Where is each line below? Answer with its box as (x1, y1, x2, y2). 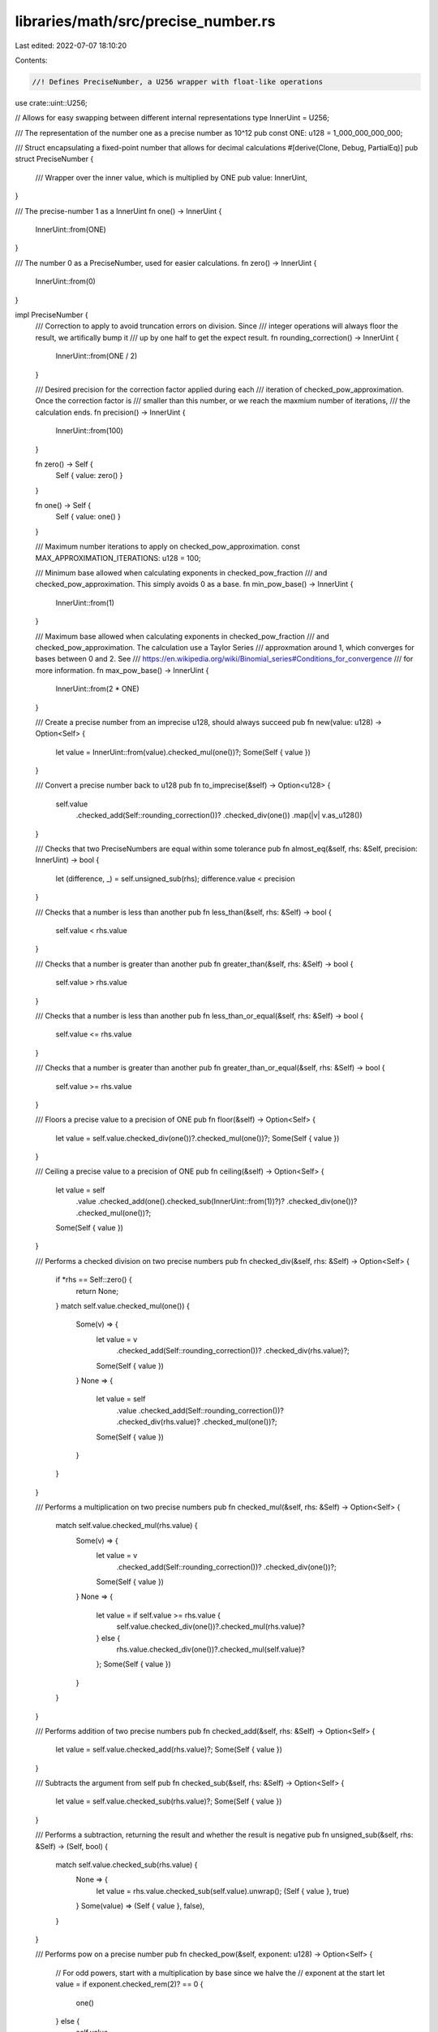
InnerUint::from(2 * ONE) (55, 684, 140, 694)
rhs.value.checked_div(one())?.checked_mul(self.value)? (116, 1644, 306, 1654)
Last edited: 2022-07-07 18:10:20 (15, 41, 127, 50)
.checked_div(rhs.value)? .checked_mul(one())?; (116, 1417, 277, 1426)
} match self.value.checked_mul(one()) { (55, 1300, 190, 1310)
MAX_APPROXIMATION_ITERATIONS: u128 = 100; (35, 553, 201, 562)
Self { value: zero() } (55, 471, 123, 480)
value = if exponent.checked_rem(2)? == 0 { (55, 1979, 204, 1989)
